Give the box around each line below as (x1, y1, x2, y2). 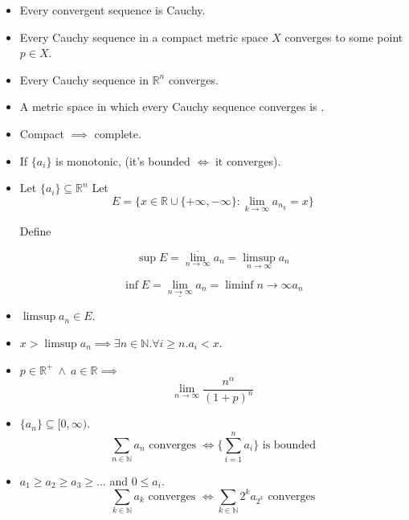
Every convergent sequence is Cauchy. (19, 2, 206, 18)
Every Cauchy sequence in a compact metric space (19, 28, 268, 45)
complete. (94, 125, 141, 141)
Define (19, 222, 51, 239)
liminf (225, 280, 254, 291)
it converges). (215, 152, 281, 169)
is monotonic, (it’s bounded (55, 152, 190, 169)
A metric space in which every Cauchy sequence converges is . (19, 98, 325, 115)
